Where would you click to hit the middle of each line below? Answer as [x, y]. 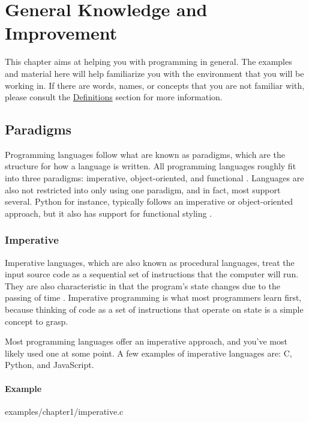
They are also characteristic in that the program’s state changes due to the [143, 285]
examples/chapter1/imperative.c [64, 411]
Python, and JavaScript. [49, 365]
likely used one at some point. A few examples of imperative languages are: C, [148, 353]
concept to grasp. [37, 321]
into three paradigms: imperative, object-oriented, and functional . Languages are [154, 178]
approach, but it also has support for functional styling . [109, 213]
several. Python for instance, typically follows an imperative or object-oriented [149, 201]
